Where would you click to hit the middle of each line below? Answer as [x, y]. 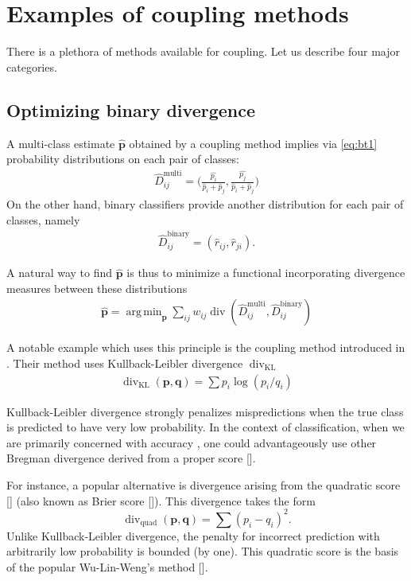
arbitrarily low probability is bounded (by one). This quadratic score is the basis [203, 551]
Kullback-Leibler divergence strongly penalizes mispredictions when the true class [205, 411]
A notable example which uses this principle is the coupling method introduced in [206, 347]
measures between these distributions [97, 288]
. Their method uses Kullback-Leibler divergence [125, 363]
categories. [32, 66]
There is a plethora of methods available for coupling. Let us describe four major [204, 51]
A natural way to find [60, 273]
